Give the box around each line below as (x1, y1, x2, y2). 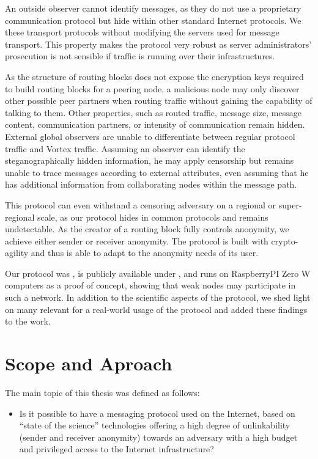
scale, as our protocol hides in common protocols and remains (37, 210, 268, 223)
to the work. (5, 315, 51, 328)
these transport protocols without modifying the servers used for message (5, 26, 279, 39)
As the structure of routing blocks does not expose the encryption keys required (5, 70, 304, 83)
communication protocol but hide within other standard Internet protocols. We (5, 13, 301, 26)
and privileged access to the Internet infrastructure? (19, 442, 214, 455)
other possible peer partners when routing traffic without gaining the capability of (5, 94, 312, 107)
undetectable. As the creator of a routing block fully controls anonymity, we (5, 222, 289, 235)
